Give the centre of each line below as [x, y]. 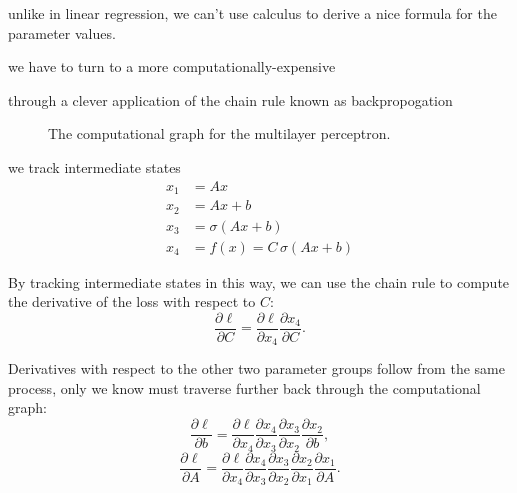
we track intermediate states [94, 166]
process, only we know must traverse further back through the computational [244, 387]
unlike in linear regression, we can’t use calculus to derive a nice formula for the [252, 13]
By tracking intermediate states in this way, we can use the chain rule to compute [259, 281]
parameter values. [62, 32]
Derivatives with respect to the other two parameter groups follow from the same [256, 368]
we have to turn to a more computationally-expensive [172, 66]
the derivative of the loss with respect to [132, 301]
